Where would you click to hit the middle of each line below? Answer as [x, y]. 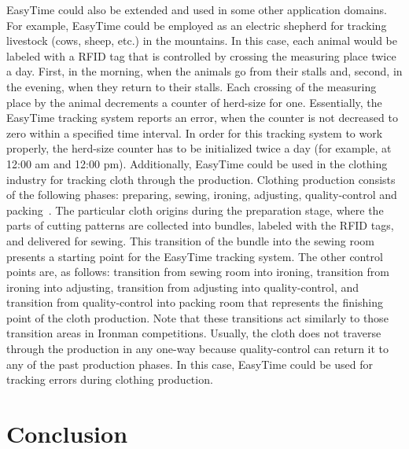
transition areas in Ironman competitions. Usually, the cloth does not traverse [194, 333]
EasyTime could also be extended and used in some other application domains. [197, 9]
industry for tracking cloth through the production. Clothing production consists [201, 179]
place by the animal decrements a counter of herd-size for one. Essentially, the [194, 102]
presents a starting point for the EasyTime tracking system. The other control [195, 256]
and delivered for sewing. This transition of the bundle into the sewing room [190, 240]
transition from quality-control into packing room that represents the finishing [195, 302]
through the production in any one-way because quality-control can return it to [198, 349]
